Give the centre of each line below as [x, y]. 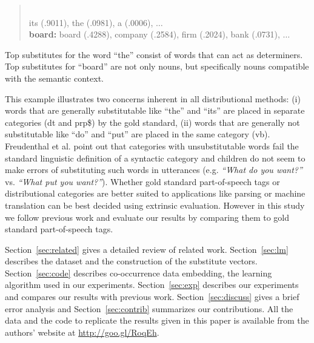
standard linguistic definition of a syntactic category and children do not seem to [155, 158]
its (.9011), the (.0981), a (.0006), [91, 22]
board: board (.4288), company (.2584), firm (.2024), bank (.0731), [154, 34]
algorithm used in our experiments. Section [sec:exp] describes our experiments [152, 285]
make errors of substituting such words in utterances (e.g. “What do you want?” [154, 170]
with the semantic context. [55, 78]
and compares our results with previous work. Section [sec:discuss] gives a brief [152, 297]
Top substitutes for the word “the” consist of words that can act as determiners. [154, 54]
